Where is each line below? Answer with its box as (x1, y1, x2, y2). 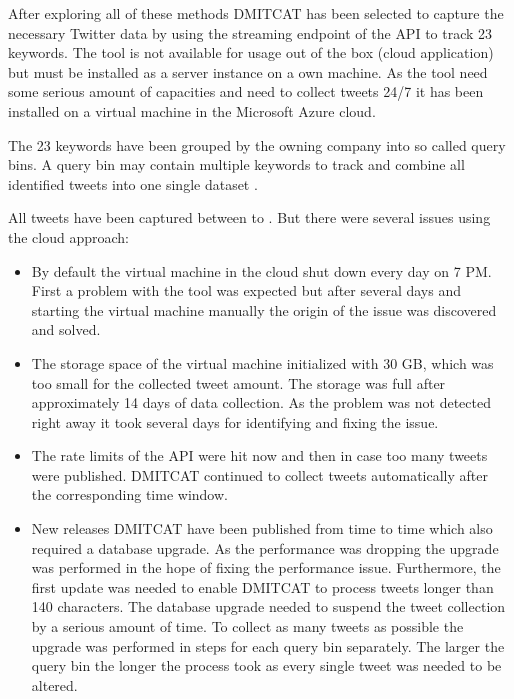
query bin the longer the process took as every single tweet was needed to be (31, 655, 502, 676)
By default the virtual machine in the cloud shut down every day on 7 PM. (31, 260, 492, 281)
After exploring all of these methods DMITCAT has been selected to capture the (8, 3, 504, 23)
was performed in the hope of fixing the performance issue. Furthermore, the (31, 557, 501, 578)
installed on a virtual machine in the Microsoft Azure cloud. (8, 100, 376, 121)
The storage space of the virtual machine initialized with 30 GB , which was (31, 352, 494, 373)
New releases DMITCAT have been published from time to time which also (31, 518, 493, 539)
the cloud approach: (8, 226, 130, 247)
